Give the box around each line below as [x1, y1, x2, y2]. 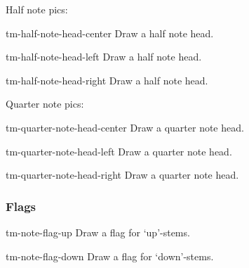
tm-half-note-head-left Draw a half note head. [6, 49, 202, 64]
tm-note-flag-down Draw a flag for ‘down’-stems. [6, 248, 214, 263]
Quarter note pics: [6, 96, 84, 111]
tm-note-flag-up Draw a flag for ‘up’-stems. [6, 224, 190, 239]
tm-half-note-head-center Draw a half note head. [6, 25, 214, 40]
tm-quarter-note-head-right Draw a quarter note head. [6, 167, 239, 182]
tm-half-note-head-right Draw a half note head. [6, 72, 208, 87]
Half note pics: [6, 2, 68, 16]
